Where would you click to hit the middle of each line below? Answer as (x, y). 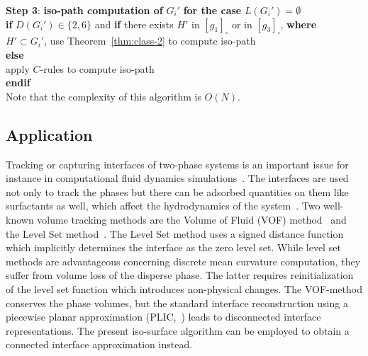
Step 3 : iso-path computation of (84, 10)
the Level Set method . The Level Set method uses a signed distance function (175, 233)
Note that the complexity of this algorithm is (104, 96)
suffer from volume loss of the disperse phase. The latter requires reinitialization (180, 275)
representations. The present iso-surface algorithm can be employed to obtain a (178, 330)
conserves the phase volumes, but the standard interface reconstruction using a (177, 303)
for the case (212, 10)
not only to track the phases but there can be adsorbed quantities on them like (177, 191)
